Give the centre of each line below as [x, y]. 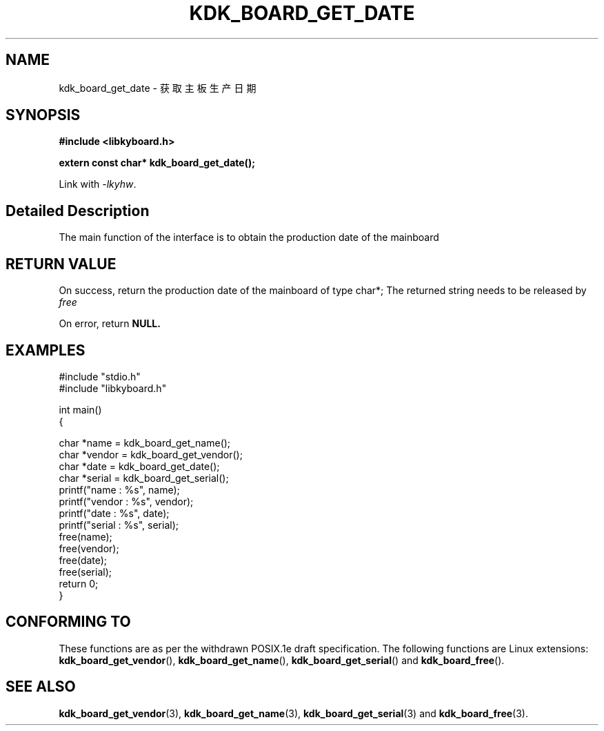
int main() [80, 409]
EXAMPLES [46, 350]
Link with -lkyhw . [98, 184]
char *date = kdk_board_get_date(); [139, 466]
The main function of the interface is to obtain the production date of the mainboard [249, 237]
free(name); [85, 536]
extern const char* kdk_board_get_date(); [157, 163]
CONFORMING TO [68, 622]
